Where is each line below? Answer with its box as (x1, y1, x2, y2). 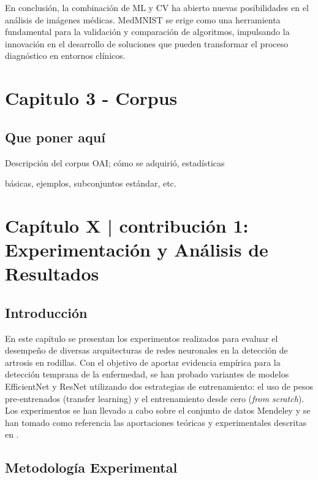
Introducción (5, 303, 88, 322)
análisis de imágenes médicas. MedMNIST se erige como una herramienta (5, 13, 281, 26)
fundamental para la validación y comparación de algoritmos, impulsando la (5, 25, 290, 38)
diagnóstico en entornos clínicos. (5, 49, 126, 62)
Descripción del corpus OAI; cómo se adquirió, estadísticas (5, 156, 225, 169)
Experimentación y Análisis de (5, 237, 268, 262)
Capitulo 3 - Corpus (5, 85, 178, 110)
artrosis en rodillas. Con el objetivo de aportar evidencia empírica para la (5, 355, 281, 368)
